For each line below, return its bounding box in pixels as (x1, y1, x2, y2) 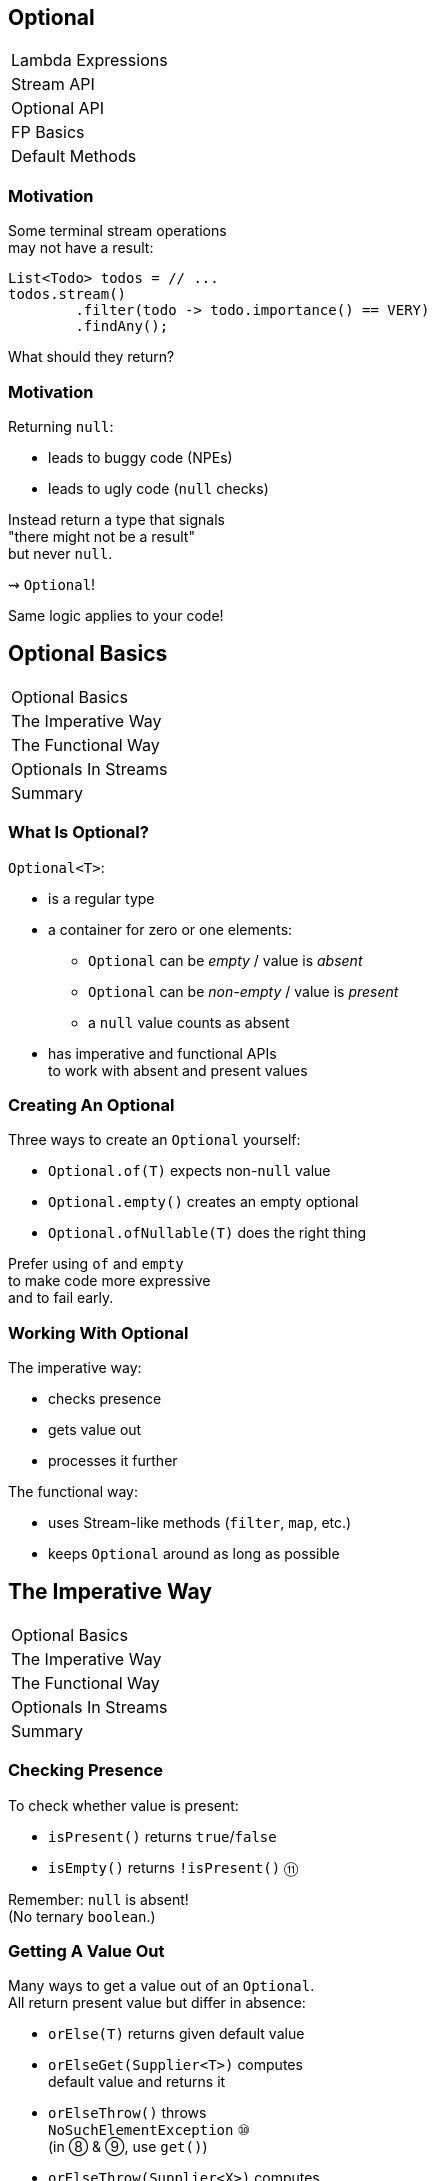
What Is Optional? (8, 822, 149, 843)
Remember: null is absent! (8, 1890, 189, 1908)
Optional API (11, 98, 105, 119)
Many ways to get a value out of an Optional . (8, 1977, 315, 1995)
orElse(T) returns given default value (48, 2025, 305, 2043)
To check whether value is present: (8, 1796, 239, 1814)
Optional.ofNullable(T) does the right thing (48, 1224, 367, 1242)
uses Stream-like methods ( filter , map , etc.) (48, 1514, 352, 1532)
